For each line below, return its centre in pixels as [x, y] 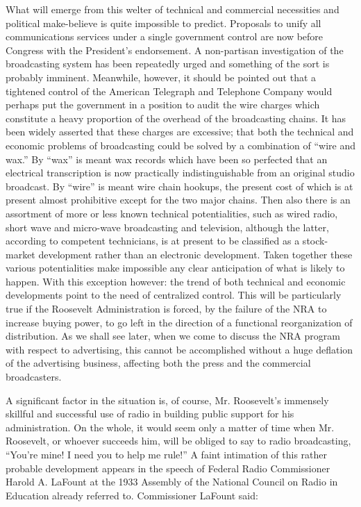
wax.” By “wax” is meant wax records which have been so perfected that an [167, 159]
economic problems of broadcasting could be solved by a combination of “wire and [180, 145]
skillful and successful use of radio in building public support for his [150, 414]
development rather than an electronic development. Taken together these [195, 254]
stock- [315, 241]
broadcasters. [34, 377]
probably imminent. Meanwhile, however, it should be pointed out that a [161, 77]
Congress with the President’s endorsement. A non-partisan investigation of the [175, 50]
